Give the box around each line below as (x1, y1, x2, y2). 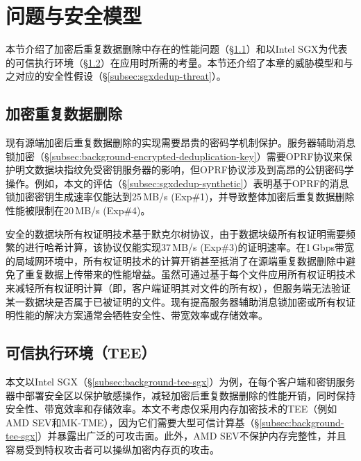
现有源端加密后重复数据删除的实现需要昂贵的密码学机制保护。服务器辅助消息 (6, 135, 355, 150)
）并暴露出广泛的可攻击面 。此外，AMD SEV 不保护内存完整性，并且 (37, 428, 346, 443)
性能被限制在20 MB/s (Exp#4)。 (6, 203, 151, 218)
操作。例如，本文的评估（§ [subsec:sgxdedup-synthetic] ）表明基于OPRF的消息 (6, 175, 349, 190)
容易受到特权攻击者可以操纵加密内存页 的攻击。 (6, 442, 219, 456)
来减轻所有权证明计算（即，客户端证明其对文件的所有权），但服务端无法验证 (6, 281, 351, 295)
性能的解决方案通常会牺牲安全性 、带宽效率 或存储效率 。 (15, 308, 268, 322)
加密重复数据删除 (6, 103, 122, 124)
